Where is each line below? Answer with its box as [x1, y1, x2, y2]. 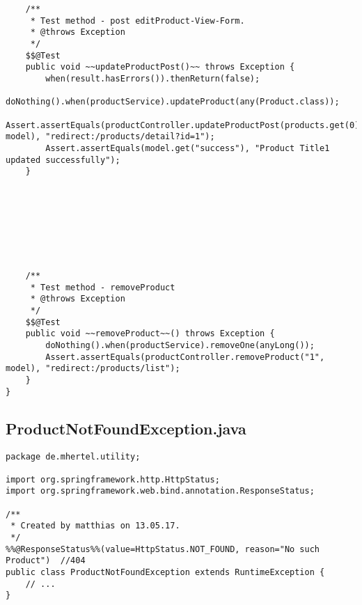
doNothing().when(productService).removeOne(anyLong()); [45, 340, 315, 351]
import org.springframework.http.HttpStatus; [6, 474, 220, 485]
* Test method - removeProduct [30, 282, 175, 292]
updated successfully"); [6, 155, 120, 165]
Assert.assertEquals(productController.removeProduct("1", [45, 352, 325, 362]
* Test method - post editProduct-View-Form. [30, 15, 245, 26]
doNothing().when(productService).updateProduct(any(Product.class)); [6, 97, 340, 107]
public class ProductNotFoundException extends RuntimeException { [6, 567, 325, 578]
